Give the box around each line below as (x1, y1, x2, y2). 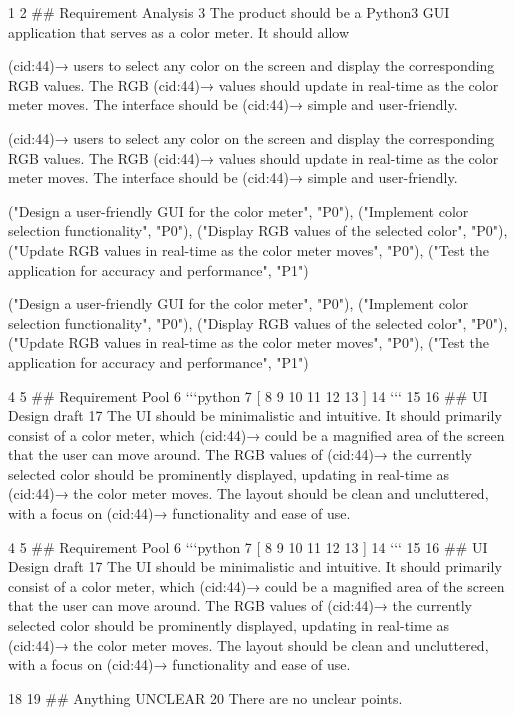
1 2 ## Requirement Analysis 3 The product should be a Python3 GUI (8, 2, 450, 22)
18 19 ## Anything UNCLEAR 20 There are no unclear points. (8, 687, 403, 708)
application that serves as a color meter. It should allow (8, 21, 350, 42)
